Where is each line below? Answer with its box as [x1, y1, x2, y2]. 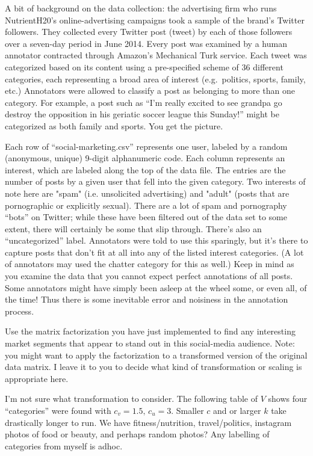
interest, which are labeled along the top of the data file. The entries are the [5, 163, 286, 176]
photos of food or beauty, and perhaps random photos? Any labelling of [5, 428, 270, 440]
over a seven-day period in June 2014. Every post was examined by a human [5, 37, 287, 49]
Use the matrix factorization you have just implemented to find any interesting [5, 325, 296, 337]
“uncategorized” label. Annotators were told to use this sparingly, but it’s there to [5, 234, 308, 247]
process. [5, 304, 34, 317]
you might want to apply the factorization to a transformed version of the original [5, 348, 308, 361]
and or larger [213, 404, 261, 416]
